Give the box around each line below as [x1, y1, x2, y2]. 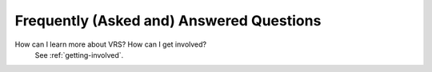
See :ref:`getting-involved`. [34, 50, 124, 59]
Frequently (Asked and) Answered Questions [14, 12, 322, 29]
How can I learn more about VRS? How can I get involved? [14, 40, 207, 49]
